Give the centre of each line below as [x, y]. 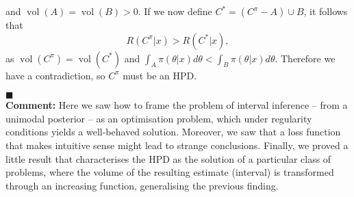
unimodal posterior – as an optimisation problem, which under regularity [159, 118]
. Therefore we [305, 58]
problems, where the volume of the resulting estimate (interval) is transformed [170, 172]
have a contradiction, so [55, 75]
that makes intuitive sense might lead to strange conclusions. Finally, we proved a [177, 145]
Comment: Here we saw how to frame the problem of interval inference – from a [177, 105]
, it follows [326, 11]
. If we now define [175, 11]
